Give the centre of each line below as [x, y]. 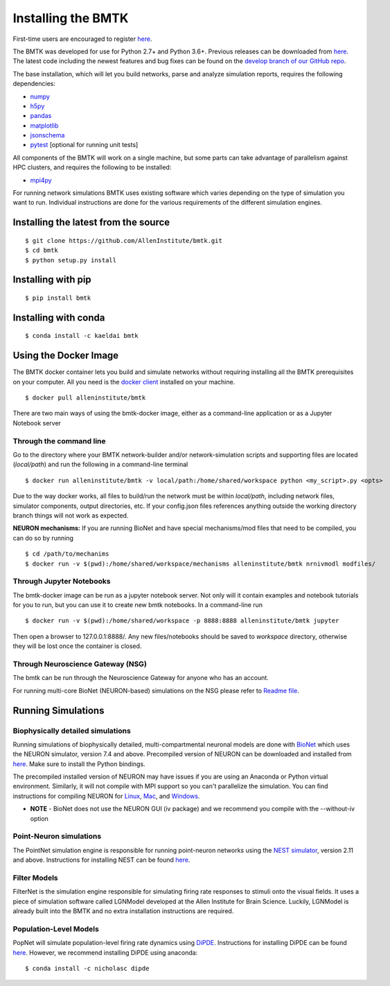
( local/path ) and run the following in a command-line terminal [100, 464]
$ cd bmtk [42, 250]
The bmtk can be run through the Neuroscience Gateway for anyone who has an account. [141, 678]
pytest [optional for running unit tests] [84, 145]
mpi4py [41, 180]
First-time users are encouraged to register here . [82, 39]
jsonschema [47, 135]
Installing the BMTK [71, 18]
